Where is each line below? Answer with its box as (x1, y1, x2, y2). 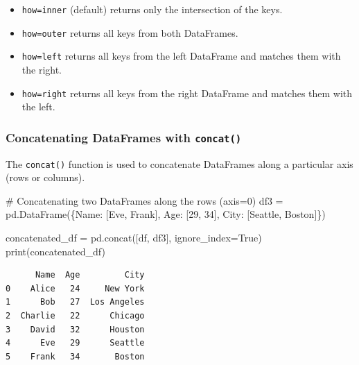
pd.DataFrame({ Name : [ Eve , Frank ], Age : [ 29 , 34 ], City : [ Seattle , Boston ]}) (6, 207, 326, 221)
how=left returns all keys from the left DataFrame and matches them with (21, 49, 341, 63)
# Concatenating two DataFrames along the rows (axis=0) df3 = (6, 193, 283, 207)
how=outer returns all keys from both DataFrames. (21, 25, 238, 40)
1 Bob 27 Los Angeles (6, 297, 145, 307)
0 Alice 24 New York (6, 283, 145, 294)
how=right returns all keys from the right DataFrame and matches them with (21, 85, 353, 100)
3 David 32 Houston (6, 324, 145, 334)
